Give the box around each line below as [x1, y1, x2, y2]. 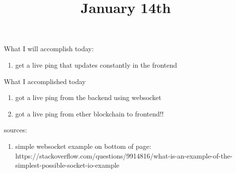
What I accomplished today [4, 76, 86, 86]
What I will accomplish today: [4, 43, 94, 54]
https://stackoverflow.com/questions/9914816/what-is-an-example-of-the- [15, 150, 233, 160]
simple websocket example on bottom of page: [15, 141, 151, 151]
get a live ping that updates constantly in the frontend [15, 59, 177, 70]
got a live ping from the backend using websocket [15, 92, 162, 102]
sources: [4, 125, 27, 135]
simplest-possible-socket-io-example [15, 160, 119, 170]
